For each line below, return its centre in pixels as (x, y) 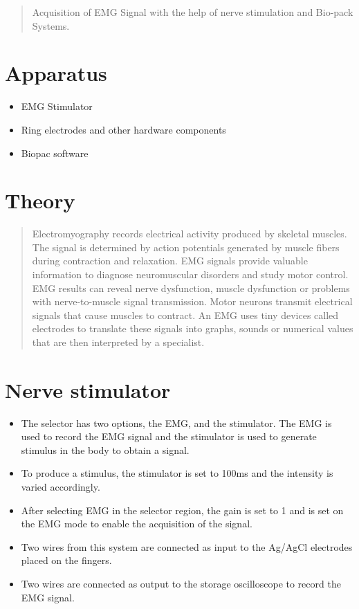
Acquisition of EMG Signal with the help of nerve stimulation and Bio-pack (193, 12)
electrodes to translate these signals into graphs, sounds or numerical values (193, 328)
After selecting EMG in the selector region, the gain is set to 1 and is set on (182, 510)
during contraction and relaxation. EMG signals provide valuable (170, 261)
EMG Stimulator (57, 106)
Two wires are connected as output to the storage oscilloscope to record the (181, 584)
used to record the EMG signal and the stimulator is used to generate (169, 436)
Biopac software (55, 153)
